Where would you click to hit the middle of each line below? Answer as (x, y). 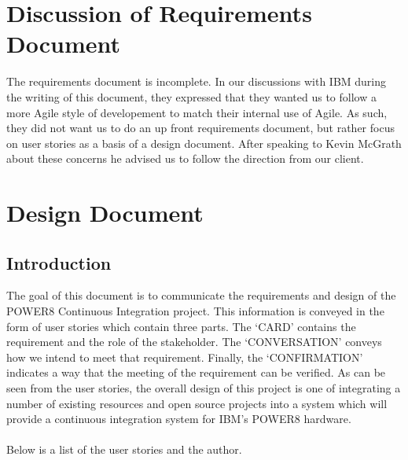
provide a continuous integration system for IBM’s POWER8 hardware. (179, 419)
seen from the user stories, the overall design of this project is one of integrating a (204, 388)
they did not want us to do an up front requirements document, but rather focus (200, 128)
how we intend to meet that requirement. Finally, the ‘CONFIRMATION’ (185, 357)
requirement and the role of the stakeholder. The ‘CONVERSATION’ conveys (194, 342)
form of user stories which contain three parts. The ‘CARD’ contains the (181, 326)
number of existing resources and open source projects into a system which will (197, 403)
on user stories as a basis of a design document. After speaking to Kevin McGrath (204, 143)
